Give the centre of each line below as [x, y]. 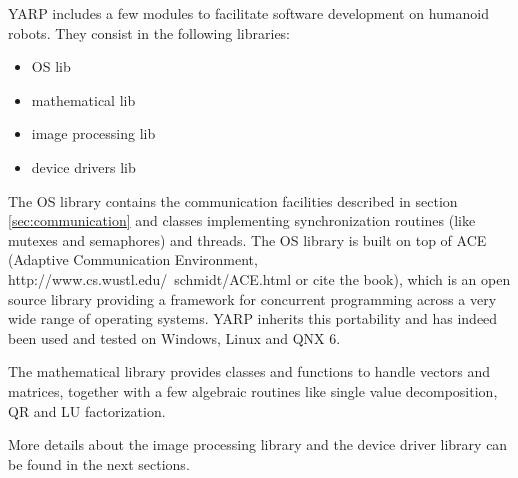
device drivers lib [83, 166]
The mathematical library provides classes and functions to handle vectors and [249, 371]
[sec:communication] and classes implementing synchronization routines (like [242, 220]
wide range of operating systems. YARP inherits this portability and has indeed [253, 318]
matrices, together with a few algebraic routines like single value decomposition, [253, 390]
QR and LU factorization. [87, 410]
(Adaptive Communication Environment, [133, 259]
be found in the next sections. [99, 463]
